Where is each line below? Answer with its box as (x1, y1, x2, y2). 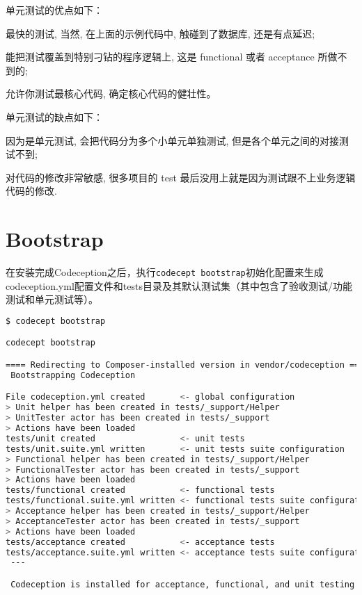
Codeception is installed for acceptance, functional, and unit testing (10, 579, 355, 589)
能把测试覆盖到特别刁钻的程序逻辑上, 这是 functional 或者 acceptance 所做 (6, 49, 338, 64)
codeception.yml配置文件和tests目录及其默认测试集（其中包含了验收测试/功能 (6, 278, 352, 293)
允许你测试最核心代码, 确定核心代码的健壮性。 (6, 86, 217, 101)
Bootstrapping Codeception (10, 370, 136, 380)
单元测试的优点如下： (6, 3, 103, 17)
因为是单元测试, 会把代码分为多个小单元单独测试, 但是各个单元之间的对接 (6, 133, 340, 147)
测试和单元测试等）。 (6, 292, 98, 307)
